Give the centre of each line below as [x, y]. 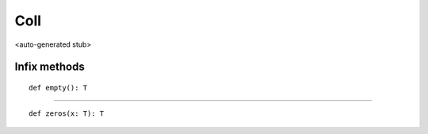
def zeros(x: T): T [67, 114]
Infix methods [50, 67]
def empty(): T [58, 88]
